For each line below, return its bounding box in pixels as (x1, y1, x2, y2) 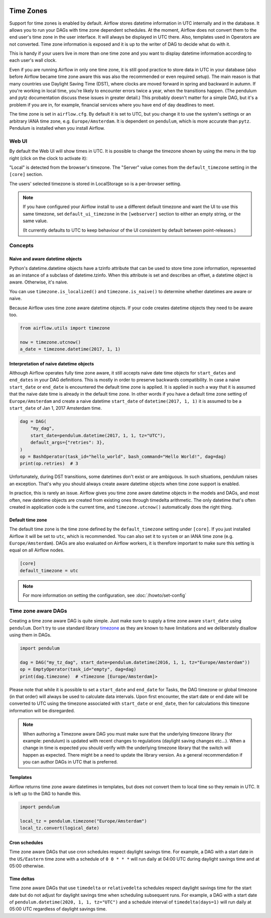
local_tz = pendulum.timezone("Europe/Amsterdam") (20, 818, 148, 824)
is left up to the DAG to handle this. (9, 790, 81, 796)
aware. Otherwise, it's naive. (9, 279, 68, 285)
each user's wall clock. (9, 57, 57, 63)
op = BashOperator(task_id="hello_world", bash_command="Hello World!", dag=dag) (20, 453, 227, 460)
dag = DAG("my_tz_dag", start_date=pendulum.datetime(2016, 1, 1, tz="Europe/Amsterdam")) (20, 659, 250, 665)
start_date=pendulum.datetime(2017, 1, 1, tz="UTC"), (30, 432, 166, 438)
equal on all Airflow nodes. (9, 547, 65, 553)
